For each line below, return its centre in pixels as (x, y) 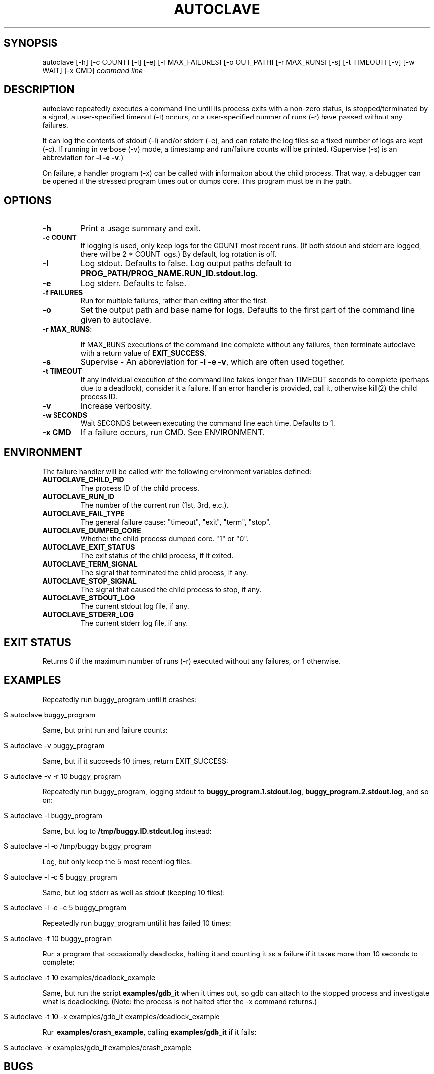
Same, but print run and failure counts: (105, 730)
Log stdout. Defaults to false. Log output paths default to (186, 264)
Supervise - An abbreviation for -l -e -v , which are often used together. (213, 362)
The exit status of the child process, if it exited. (157, 556)
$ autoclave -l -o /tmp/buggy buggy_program (78, 846)
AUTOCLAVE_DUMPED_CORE (92, 531)
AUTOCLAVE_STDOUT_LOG (89, 598)
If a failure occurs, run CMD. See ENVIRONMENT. (173, 433)
